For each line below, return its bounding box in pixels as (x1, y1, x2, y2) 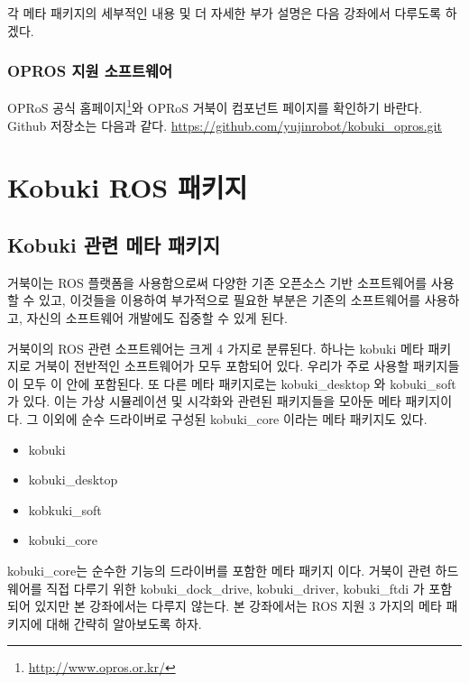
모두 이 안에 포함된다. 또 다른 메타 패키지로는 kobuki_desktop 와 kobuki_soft (23, 374, 456, 392)
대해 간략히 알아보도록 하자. (46, 614, 202, 632)
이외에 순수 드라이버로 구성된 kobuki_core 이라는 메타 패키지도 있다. (41, 409, 428, 428)
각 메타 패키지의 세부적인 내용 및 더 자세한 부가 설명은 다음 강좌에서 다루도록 (7, 4, 441, 22)
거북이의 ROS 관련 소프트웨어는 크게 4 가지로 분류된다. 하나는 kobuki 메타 (7, 338, 424, 357)
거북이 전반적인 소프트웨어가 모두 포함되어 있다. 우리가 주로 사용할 (34, 356, 409, 375)
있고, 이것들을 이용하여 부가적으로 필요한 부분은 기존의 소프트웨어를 (39, 291, 421, 309)
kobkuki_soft (28, 500, 102, 519)
